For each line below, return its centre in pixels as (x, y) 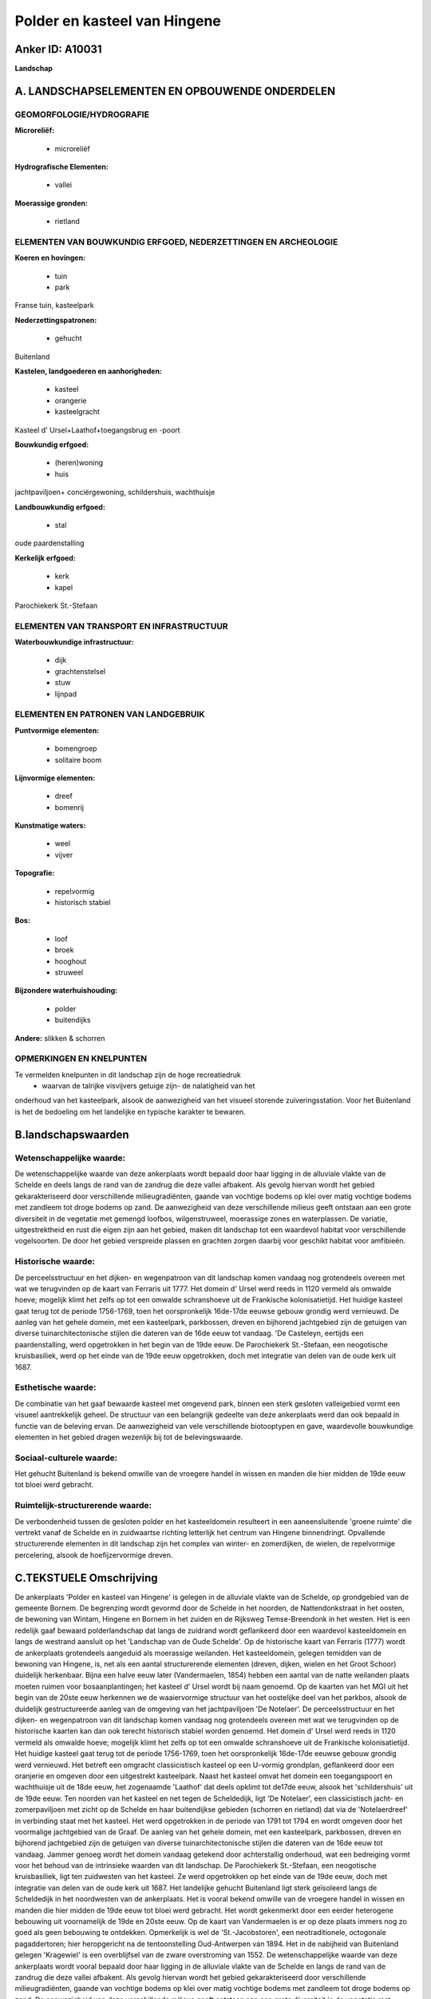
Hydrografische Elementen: (62, 167)
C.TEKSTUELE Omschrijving (87, 1578)
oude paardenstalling (49, 543)
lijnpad (66, 694)
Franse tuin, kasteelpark (55, 305)
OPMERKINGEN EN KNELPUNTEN (81, 1059)
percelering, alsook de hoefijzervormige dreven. (94, 1554)
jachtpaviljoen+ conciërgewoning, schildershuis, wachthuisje (115, 493)
